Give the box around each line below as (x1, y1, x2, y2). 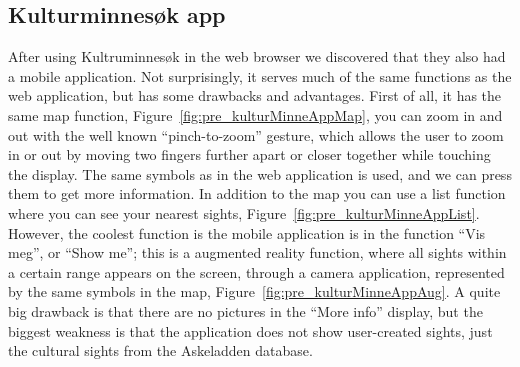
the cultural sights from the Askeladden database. (8, 340, 313, 361)
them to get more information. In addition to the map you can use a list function (8, 183, 506, 204)
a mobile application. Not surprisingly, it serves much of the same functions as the (8, 65, 512, 86)
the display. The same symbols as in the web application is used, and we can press (8, 163, 512, 184)
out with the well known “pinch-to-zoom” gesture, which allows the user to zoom (8, 124, 504, 145)
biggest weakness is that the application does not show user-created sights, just (8, 320, 493, 341)
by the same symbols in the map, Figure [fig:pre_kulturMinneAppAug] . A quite (8, 281, 501, 302)
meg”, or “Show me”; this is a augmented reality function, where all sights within (8, 242, 507, 263)
